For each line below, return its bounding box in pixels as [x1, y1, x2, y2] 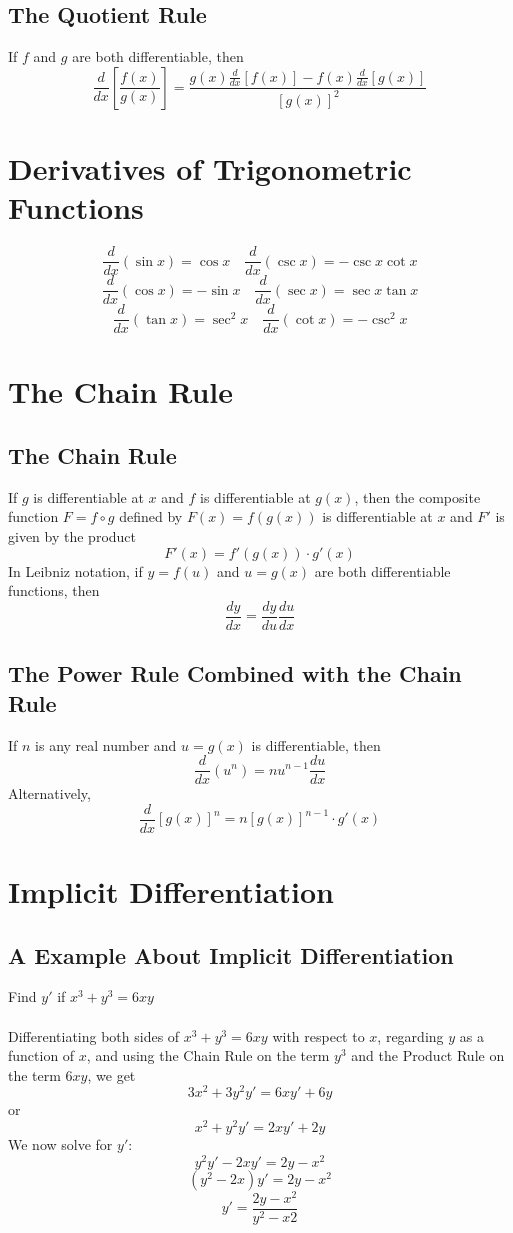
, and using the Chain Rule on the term [86, 1045, 330, 1066]
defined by [119, 506, 183, 527]
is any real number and [35, 734, 177, 755]
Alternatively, [8, 783, 91, 804]
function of [8, 1045, 75, 1066]
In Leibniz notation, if [8, 560, 143, 581]
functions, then [8, 580, 100, 601]
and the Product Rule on [351, 1045, 505, 1066]
